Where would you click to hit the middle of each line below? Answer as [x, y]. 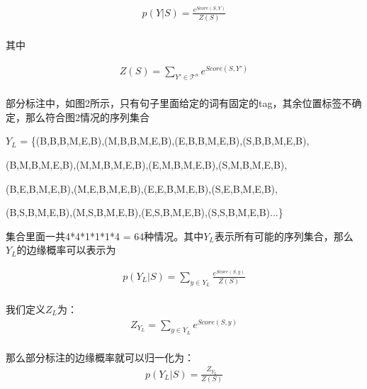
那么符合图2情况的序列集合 [87, 117]
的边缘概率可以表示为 [66, 250]
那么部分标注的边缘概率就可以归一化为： [100, 357]
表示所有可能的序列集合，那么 [284, 236]
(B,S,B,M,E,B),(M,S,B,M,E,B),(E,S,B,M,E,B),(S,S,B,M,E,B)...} [145, 212]
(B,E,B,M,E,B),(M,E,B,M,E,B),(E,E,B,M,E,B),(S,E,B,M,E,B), [142, 188]
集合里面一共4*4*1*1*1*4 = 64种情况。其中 [105, 236]
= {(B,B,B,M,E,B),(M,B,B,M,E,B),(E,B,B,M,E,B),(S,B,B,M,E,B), [165, 141]
